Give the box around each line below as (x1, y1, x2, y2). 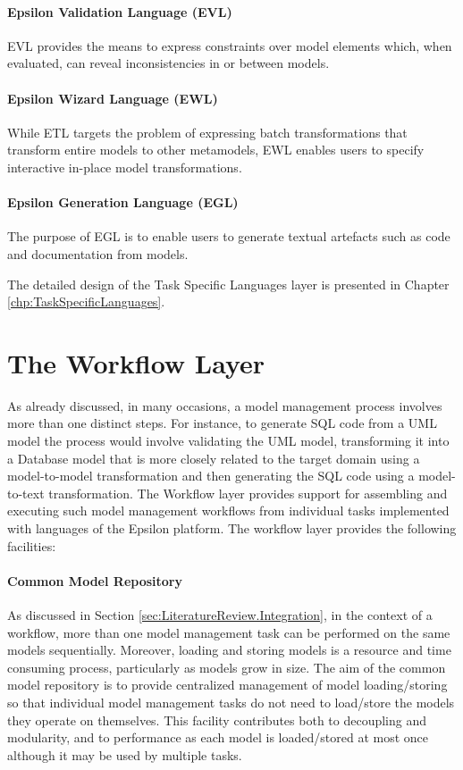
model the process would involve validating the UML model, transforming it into (7, 431, 450, 450)
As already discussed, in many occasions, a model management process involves (7, 396, 442, 414)
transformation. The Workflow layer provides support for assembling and (48, 483, 448, 502)
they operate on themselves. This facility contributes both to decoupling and (7, 710, 427, 729)
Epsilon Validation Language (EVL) (7, 2, 232, 21)
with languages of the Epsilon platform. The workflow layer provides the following (7, 519, 457, 538)
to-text (7, 483, 45, 502)
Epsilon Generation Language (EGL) (7, 193, 239, 212)
